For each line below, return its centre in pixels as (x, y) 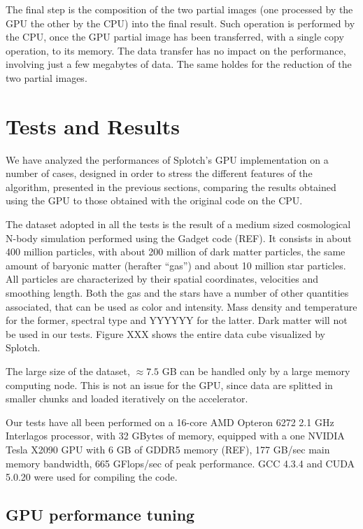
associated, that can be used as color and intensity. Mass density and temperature (181, 306)
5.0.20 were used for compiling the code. (92, 477)
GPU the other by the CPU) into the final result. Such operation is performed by (180, 23)
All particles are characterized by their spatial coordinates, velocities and (162, 279)
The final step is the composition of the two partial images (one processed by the (179, 9)
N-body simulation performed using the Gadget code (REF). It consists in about (179, 238)
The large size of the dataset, (68, 371)
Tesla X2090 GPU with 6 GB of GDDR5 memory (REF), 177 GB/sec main (168, 449)
